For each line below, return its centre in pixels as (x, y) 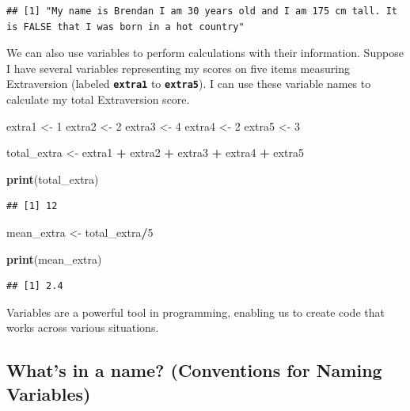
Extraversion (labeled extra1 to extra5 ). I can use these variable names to (189, 84)
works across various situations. (83, 327)
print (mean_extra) (54, 259)
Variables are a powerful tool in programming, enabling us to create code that (196, 312)
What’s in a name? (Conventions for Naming (194, 370)
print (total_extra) (53, 179)
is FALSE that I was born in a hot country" (125, 27)
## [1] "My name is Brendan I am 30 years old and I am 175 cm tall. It (202, 11)
